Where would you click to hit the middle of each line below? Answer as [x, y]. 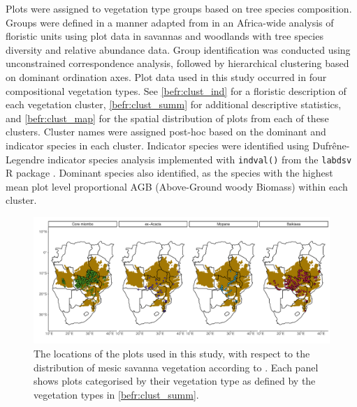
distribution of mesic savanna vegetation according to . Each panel [176, 367]
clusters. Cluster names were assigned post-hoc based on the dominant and [166, 132]
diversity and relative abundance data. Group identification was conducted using [178, 49]
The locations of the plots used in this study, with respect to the [172, 353]
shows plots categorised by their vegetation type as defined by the [175, 381]
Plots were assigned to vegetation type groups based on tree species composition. [179, 8]
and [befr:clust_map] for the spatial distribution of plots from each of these [167, 118]
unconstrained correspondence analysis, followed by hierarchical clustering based [177, 63]
